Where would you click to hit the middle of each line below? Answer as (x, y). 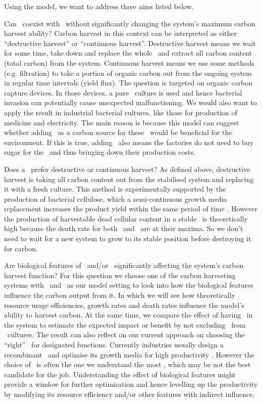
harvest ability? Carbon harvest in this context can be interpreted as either (120, 33)
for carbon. (21, 248)
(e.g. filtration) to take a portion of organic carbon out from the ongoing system (128, 73)
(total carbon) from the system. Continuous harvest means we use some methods (129, 62)
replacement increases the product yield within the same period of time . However (131, 209)
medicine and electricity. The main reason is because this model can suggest (122, 122)
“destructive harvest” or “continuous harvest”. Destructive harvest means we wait (130, 43)
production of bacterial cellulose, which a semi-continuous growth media (116, 198)
